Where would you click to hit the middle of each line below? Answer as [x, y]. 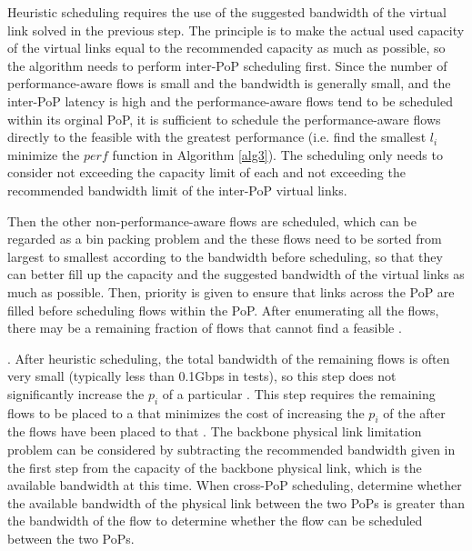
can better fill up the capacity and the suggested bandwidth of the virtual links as [236, 274]
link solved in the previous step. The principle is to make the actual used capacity [236, 30]
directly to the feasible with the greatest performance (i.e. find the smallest [217, 137]
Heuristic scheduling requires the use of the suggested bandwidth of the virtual [227, 12]
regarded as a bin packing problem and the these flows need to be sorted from [225, 239]
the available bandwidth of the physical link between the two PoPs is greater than [236, 502]
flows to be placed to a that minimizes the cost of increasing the [186, 412]
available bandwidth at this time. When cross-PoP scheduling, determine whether [235, 485]
